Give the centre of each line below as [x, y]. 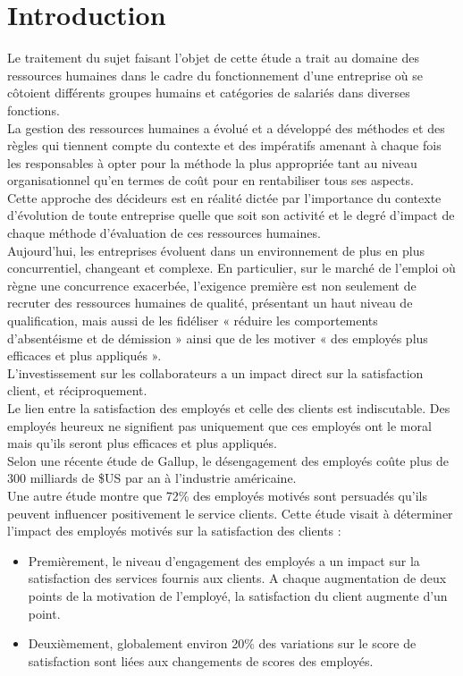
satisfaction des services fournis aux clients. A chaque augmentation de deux [237, 578]
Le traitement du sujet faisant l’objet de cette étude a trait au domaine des [213, 58]
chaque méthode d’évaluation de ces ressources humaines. [164, 233]
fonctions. [34, 110]
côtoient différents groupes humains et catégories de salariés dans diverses [209, 93]
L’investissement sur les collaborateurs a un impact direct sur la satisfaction [215, 372]
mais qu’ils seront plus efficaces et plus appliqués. [142, 443]
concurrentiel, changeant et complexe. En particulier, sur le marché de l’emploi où [231, 268]
